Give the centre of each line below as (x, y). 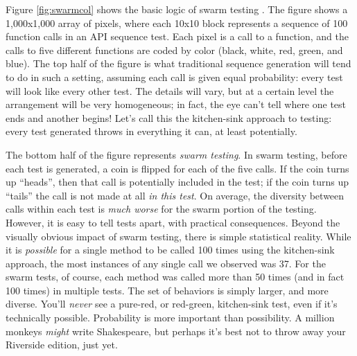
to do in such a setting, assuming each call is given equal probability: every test (174, 77)
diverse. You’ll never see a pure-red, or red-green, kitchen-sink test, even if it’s (172, 304)
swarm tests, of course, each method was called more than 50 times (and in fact (175, 277)
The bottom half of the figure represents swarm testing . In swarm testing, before (176, 154)
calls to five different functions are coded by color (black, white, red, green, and (174, 50)
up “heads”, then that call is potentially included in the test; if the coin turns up (177, 182)
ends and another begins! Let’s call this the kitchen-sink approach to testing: (169, 117)
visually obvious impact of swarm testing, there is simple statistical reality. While (178, 236)
